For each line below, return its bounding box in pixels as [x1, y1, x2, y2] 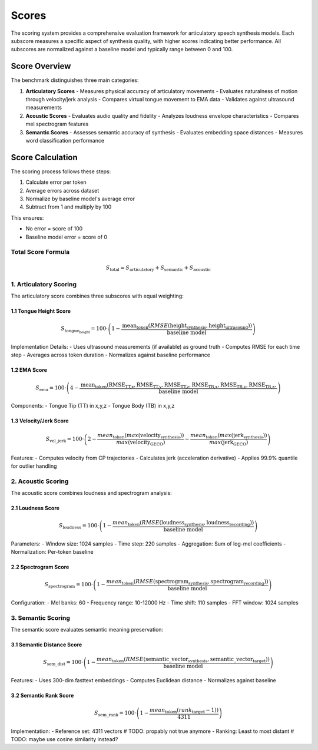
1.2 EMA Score [11, 366, 47, 374]
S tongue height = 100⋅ [61, 325, 108, 334]
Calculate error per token [25, 179, 87, 186]
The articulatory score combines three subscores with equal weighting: [11, 292, 184, 300]
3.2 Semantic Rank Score [11, 692, 74, 699]
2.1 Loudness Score [11, 504, 60, 512]
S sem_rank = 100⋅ [94, 710, 137, 718]
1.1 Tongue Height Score [11, 308, 71, 315]
